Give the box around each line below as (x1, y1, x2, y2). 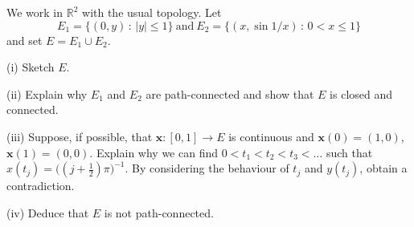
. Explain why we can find (89, 144, 218, 160)
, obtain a (359, 160, 408, 176)
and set (6, 31, 43, 48)
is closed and (330, 85, 393, 102)
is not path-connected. (104, 204, 214, 221)
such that (326, 144, 373, 160)
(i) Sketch (6, 59, 55, 75)
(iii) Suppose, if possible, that (6, 128, 153, 144)
